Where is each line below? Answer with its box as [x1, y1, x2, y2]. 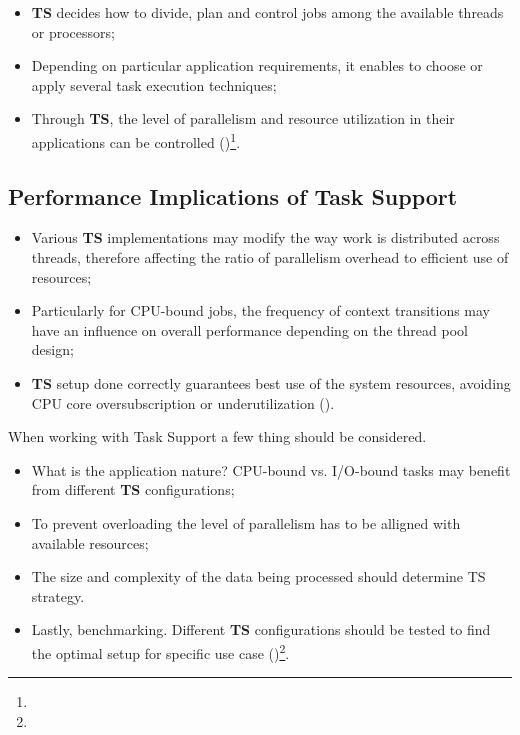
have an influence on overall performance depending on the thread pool [31, 319, 468, 340]
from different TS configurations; [31, 479, 235, 500]
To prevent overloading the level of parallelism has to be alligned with [31, 512, 461, 533]
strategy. [31, 585, 85, 606]
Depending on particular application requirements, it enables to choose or [31, 55, 483, 76]
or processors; [31, 21, 115, 42]
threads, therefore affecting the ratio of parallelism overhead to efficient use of [31, 247, 509, 268]
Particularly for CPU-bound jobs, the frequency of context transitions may [31, 300, 491, 321]
